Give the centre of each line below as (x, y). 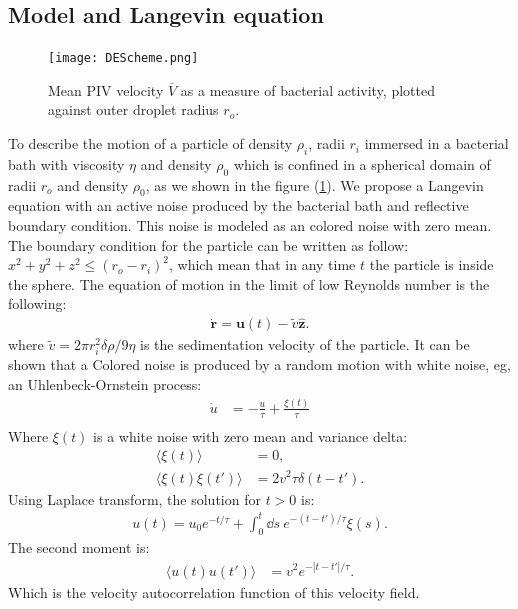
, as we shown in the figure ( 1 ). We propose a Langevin (314, 184)
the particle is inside (431, 264)
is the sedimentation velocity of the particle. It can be (305, 344)
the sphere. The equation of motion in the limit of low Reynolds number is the (249, 283)
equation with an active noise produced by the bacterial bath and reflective (238, 205)
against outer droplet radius (133, 109)
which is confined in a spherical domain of (362, 163)
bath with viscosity (66, 163)
